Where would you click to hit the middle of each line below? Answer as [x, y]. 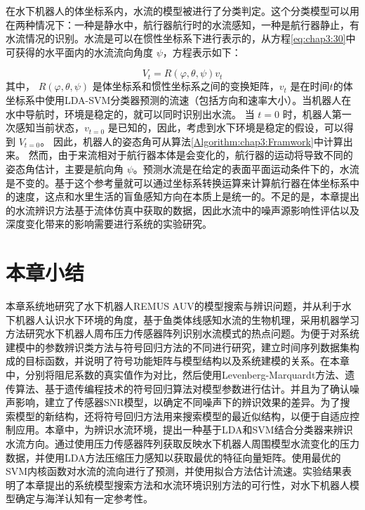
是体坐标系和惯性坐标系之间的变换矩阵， [186, 86]
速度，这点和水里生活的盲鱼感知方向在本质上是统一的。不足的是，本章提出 [187, 196]
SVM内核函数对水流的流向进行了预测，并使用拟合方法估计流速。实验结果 [174, 471]
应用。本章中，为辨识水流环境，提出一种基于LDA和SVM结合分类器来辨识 [184, 430]
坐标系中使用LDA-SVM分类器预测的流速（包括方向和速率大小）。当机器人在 [179, 99]
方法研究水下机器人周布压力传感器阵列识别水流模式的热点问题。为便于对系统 [182, 333]
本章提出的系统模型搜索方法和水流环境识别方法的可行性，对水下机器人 [187, 484]
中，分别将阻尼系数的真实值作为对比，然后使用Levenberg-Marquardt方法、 [175, 374]
